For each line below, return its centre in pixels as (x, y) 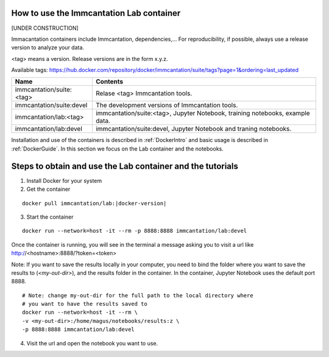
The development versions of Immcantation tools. (167, 105)
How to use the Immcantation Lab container (96, 13)
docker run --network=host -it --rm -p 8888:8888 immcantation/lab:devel (135, 231)
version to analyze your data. (48, 48)
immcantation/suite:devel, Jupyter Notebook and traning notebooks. (193, 129)
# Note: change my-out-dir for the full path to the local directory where (138, 295)
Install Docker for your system (64, 180)
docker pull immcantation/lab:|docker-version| (94, 203)
